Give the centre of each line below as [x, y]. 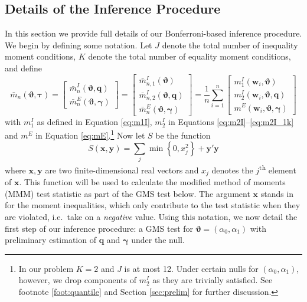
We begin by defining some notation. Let [79, 45]
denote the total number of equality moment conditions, [190, 56]
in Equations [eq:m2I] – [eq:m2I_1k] [231, 121]
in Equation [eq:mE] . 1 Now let [90, 134]
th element [278, 169]
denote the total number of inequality [230, 45]
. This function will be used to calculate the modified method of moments [152, 182]
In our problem [46, 268]
